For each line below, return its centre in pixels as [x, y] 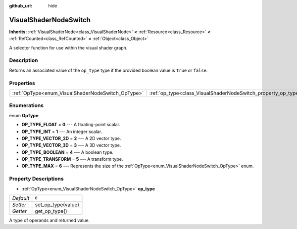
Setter [19, 204]
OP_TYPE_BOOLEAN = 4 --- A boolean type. [68, 152]
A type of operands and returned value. [49, 220]
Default [21, 198]
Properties [22, 83]
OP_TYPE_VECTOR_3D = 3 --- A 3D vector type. [71, 145]
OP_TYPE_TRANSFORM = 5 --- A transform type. [72, 159]
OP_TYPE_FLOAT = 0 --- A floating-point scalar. [71, 125]
